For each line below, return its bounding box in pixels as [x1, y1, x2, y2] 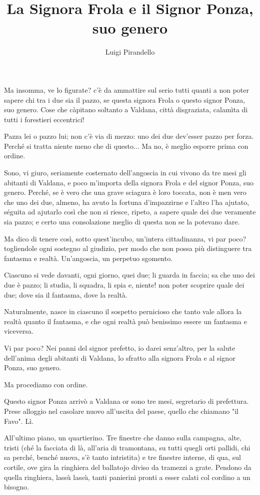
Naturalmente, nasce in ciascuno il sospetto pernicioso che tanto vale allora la [4, 306, 242, 317]
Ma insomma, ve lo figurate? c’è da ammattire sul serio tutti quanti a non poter [4, 84, 249, 95]
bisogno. [4, 481, 29, 492]
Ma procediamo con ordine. [4, 379, 88, 389]
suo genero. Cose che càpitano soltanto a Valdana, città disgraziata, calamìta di [4, 104, 248, 115]
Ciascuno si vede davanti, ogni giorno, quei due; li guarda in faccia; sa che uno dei [4, 270, 255, 280]
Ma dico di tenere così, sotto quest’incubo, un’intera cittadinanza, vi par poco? [4, 233, 246, 243]
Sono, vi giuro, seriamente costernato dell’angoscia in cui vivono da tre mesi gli [4, 167, 246, 178]
